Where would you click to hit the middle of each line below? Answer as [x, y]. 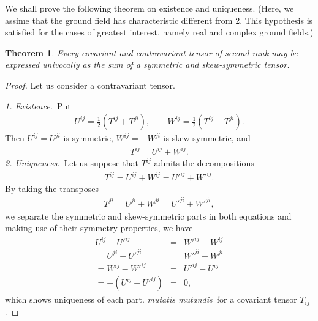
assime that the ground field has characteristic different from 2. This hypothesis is [159, 20]
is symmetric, [88, 138]
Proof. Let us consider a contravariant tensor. [90, 85]
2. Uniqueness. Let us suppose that [72, 163]
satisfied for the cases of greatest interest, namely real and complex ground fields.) [159, 32]
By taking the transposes [52, 189]
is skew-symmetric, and [207, 138]
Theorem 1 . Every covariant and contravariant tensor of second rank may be [151, 52]
